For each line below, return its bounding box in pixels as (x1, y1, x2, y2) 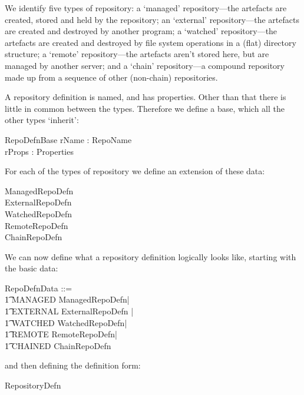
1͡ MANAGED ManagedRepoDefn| (5, 293, 130, 306)
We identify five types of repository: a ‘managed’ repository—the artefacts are (5, 2, 287, 14)
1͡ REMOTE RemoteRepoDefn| (5, 328, 117, 340)
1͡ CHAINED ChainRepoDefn (5, 339, 111, 351)
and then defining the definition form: (5, 359, 141, 371)
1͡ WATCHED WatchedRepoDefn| (5, 316, 127, 328)
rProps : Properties (5, 145, 74, 157)
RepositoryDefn (5, 379, 61, 391)
